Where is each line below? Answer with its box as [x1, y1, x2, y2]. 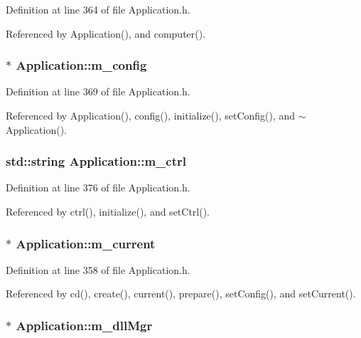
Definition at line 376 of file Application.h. [6, 180, 190, 195]
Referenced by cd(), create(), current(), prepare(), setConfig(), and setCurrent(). [6, 286, 356, 301]
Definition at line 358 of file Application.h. [6, 262, 190, 277]
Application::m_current [16, 234, 156, 252]
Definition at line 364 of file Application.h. [6, 2, 190, 16]
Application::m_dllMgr [16, 316, 153, 334]
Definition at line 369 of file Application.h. [6, 84, 190, 99]
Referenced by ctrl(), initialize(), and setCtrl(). [6, 204, 210, 218]
